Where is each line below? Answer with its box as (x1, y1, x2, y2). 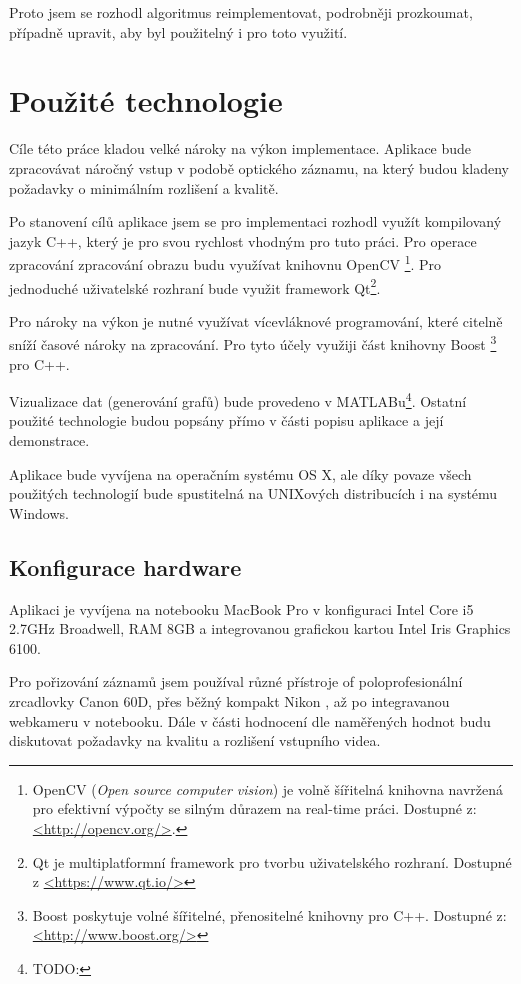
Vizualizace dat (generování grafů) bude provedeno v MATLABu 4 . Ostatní (9, 388, 467, 411)
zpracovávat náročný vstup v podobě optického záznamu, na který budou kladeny (9, 157, 509, 178)
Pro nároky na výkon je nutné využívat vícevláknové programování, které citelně (9, 310, 503, 331)
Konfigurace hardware (9, 551, 242, 582)
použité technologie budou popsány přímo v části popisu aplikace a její (9, 410, 444, 431)
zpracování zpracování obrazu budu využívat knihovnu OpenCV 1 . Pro (9, 251, 442, 274)
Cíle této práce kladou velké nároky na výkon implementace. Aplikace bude (9, 138, 472, 159)
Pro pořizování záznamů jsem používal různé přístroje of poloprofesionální (9, 671, 463, 692)
